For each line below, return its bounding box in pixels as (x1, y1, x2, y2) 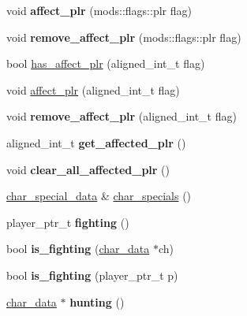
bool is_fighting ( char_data (6, 240, 150, 257)
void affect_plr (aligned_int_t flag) (6, 81, 180, 98)
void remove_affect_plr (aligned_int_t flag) (6, 108, 237, 125)
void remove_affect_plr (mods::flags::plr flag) (6, 28, 241, 45)
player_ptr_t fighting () (6, 214, 129, 230)
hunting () (69, 293, 125, 310)
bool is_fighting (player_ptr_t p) (6, 266, 178, 283)
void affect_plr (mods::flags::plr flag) (6, 2, 192, 18)
